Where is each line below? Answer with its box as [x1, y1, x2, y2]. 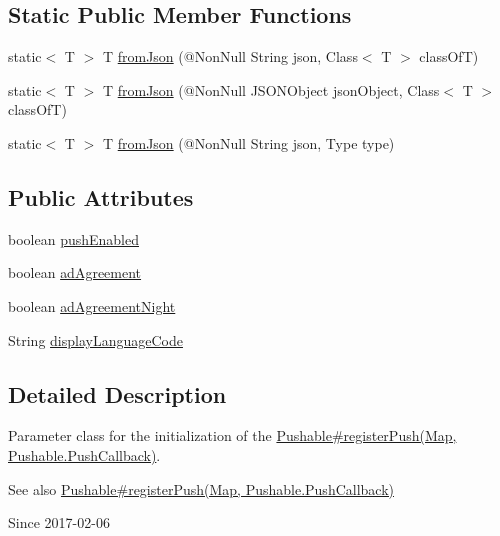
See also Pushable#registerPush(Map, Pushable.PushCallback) [8, 478, 394, 499]
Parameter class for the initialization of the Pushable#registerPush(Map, [8, 425, 457, 446]
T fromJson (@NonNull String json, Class [102, 46, 358, 67]
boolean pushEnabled [8, 228, 139, 249]
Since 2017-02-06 [8, 512, 110, 533]
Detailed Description [8, 378, 227, 409]
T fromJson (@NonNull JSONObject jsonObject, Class [102, 79, 440, 100]
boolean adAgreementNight [8, 295, 176, 316]
